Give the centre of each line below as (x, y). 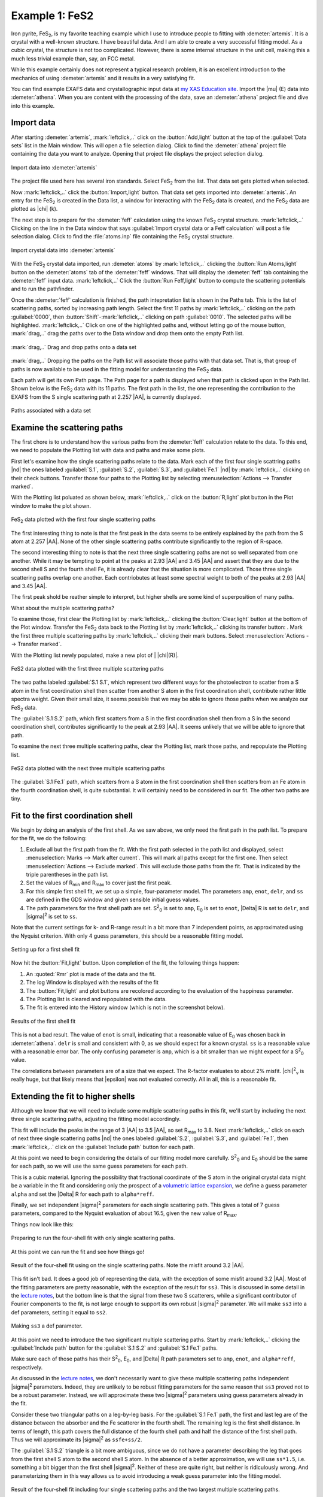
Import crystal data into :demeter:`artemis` (63, 250)
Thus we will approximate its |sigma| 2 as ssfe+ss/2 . (77, 1439)
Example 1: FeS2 (52, 16)
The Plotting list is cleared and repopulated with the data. (96, 999)
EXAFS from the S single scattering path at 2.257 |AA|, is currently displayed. (106, 397)
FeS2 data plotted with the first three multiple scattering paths (87, 669)
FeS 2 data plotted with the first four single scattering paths (83, 520)
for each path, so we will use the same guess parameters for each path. (100, 1166)
